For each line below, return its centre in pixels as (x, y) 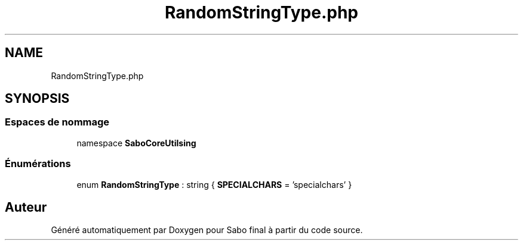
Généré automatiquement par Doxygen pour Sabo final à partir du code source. (207, 230)
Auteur (26, 207)
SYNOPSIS (37, 99)
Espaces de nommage (57, 122)
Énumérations (38, 164)
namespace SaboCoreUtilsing (136, 143)
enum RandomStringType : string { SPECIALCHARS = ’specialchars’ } (214, 184)
